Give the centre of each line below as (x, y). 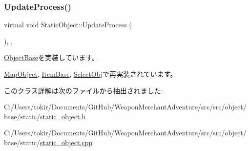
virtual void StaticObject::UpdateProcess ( (68, 25)
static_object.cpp (66, 142)
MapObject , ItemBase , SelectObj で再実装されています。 (91, 74)
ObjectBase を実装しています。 (52, 57)
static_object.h (63, 116)
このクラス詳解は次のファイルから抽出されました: (83, 90)
